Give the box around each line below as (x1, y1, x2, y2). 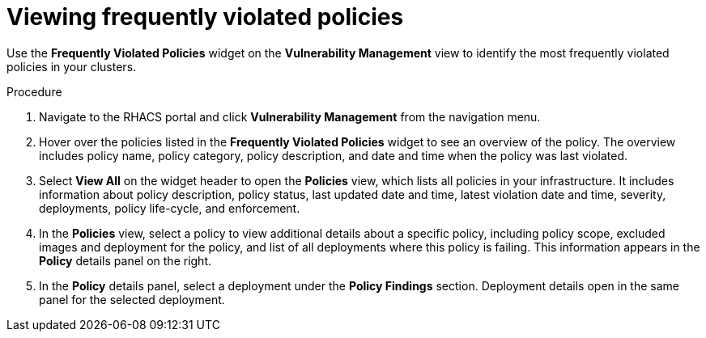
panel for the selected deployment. (39, 292, 225, 306)
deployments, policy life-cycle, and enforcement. (39, 201, 300, 215)
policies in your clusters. (6, 59, 137, 74)
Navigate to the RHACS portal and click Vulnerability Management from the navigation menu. (39, 109, 541, 124)
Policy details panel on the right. (39, 253, 212, 268)
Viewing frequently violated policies (6, 3, 404, 31)
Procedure (6, 84, 62, 99)
